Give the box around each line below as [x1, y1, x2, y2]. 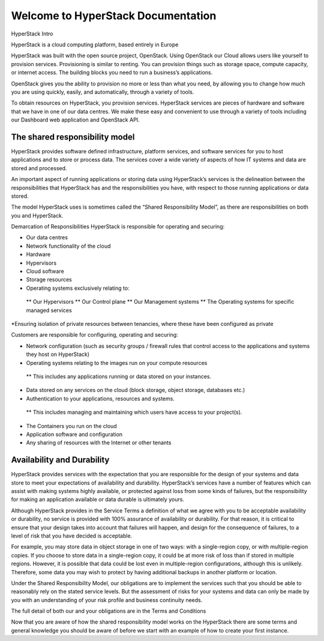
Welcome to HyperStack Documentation [11, 9, 217, 22]
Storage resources [26, 276, 72, 283]
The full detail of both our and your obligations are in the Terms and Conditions [11, 607, 206, 615]
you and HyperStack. [11, 212, 64, 219]
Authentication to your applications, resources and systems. [26, 394, 175, 402]
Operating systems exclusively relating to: [26, 284, 130, 292]
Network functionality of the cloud [26, 242, 111, 250]
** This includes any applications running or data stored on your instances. [26, 373, 212, 380]
